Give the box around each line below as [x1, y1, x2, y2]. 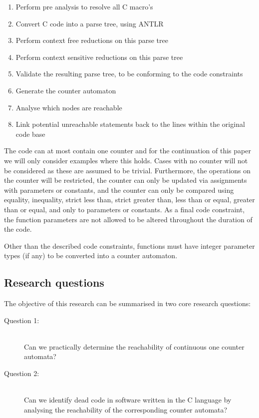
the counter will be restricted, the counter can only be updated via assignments [4, 175, 247, 185]
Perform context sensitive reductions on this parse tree [15, 51, 183, 62]
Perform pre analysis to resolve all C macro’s [15, 1, 153, 11]
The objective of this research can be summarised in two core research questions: [4, 298, 251, 309]
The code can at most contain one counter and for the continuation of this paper [4, 145, 251, 156]
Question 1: [4, 315, 39, 325]
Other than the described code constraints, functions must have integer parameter [4, 240, 255, 251]
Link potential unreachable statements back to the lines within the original [15, 119, 245, 129]
